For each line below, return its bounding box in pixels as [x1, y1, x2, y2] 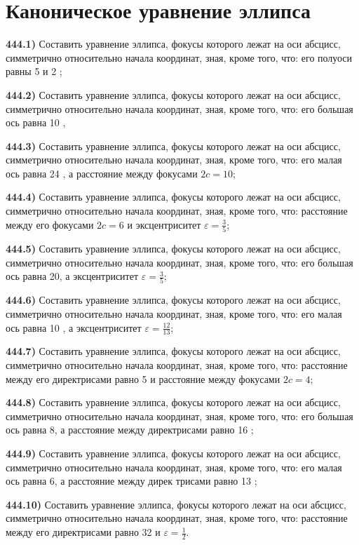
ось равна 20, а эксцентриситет [6, 269, 139, 283]
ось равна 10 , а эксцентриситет [6, 320, 142, 335]
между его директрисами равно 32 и [6, 525, 161, 539]
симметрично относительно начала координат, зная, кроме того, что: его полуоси [6, 50, 353, 65]
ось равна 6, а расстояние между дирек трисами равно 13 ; [6, 473, 257, 488]
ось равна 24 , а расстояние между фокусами [6, 166, 198, 180]
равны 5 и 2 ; [6, 64, 62, 79]
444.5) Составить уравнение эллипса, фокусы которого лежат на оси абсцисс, [6, 241, 341, 255]
